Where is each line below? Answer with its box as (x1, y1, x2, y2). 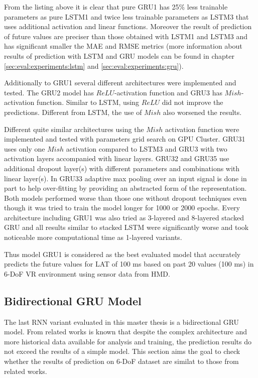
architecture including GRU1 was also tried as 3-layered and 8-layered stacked (4, 212, 244, 222)
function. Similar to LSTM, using (36, 97, 140, 107)
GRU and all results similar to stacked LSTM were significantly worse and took (4, 222, 249, 232)
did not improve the (162, 97, 223, 107)
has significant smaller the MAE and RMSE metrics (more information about (4, 41, 242, 51)
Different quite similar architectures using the (4, 123, 144, 134)
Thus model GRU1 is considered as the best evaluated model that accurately (4, 248, 241, 259)
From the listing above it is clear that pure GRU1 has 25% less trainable (4, 2, 228, 12)
